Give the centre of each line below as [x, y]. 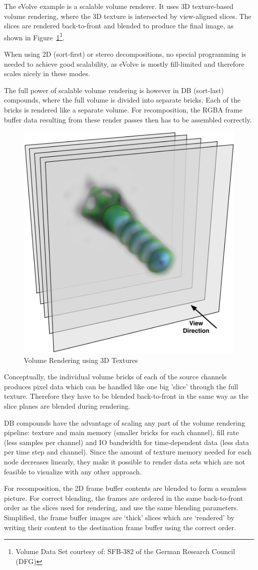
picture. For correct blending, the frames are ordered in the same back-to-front [124, 498]
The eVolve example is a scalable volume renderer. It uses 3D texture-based [119, 6]
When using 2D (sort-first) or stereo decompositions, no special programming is [125, 54]
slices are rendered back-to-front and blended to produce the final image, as [119, 26]
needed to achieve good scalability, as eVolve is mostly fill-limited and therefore [124, 63]
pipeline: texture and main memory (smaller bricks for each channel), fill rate [122, 432]
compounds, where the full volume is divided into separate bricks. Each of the [122, 100]
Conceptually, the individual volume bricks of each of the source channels [115, 377]
